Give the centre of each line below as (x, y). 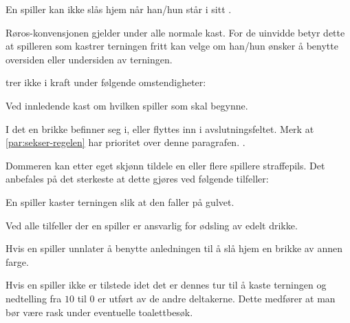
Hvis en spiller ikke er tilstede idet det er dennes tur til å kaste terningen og (166, 285)
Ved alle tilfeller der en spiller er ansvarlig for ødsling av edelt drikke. (152, 225)
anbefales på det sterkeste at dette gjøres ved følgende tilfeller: (137, 179)
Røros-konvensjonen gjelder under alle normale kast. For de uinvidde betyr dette (175, 32)
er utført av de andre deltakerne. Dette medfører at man (217, 298)
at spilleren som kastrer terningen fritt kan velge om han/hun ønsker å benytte (172, 46)
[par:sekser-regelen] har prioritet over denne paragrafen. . (125, 142)
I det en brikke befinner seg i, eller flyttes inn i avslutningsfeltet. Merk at (160, 128)
